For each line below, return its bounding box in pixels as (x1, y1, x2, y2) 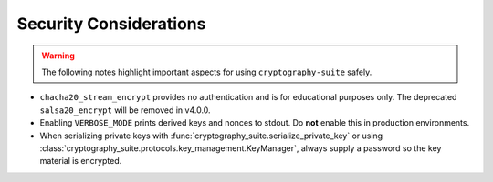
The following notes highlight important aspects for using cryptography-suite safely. (41, 66, 372, 77)
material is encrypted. (39, 156, 122, 167)
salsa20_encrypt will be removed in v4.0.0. (39, 105, 211, 116)
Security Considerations (16, 14, 206, 34)
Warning (41, 50, 75, 61)
